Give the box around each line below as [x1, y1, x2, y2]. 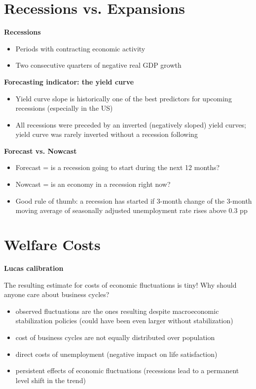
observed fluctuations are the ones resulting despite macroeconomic [15, 305, 219, 316]
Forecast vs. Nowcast [4, 145, 77, 156]
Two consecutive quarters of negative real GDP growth [15, 60, 182, 70]
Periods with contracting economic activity [15, 43, 146, 53]
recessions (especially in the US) [15, 103, 113, 113]
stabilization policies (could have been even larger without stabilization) [15, 315, 233, 326]
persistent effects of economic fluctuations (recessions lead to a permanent [15, 365, 239, 376]
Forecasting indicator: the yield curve [4, 76, 134, 86]
